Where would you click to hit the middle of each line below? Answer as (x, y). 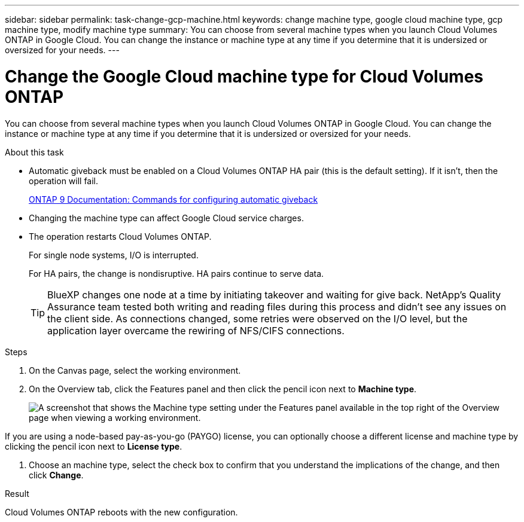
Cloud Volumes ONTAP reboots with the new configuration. (121, 512)
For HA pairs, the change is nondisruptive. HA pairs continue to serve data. (176, 273)
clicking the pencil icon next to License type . (94, 446)
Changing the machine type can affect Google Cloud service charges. (166, 218)
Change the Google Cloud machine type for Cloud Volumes (244, 76)
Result (17, 493)
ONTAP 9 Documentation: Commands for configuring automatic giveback (173, 199)
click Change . (56, 475)
